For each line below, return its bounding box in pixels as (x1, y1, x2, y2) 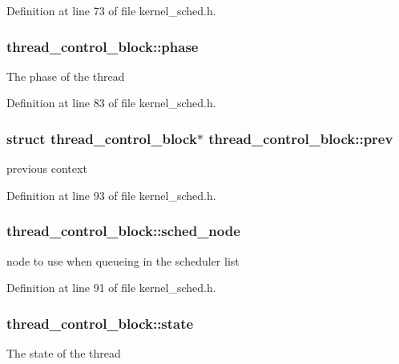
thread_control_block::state (6, 313, 194, 333)
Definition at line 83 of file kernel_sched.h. (6, 94, 216, 111)
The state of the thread (6, 345, 121, 362)
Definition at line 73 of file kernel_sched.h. (6, 2, 216, 18)
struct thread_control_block (6, 128, 197, 148)
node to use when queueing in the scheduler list (6, 252, 240, 269)
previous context (6, 160, 87, 177)
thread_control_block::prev (208, 128, 393, 148)
